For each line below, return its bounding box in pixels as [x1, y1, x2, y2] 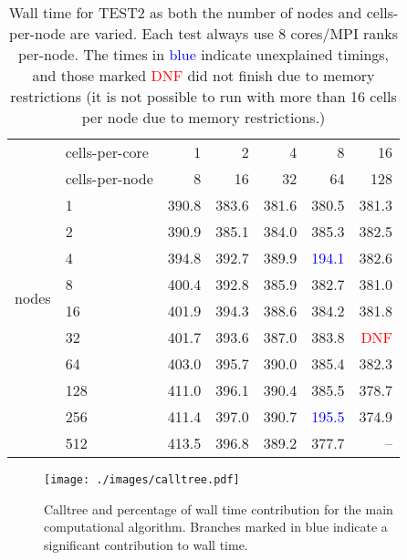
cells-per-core [65, 141, 149, 162]
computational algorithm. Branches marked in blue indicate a [44, 517, 388, 536]
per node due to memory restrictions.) [81, 107, 326, 128]
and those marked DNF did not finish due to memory [32, 65, 375, 86]
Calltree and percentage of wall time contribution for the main [44, 499, 393, 518]
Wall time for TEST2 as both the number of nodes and [8, 2, 362, 23]
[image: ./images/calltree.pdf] [44, 473, 240, 486]
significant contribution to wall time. [44, 534, 248, 554]
